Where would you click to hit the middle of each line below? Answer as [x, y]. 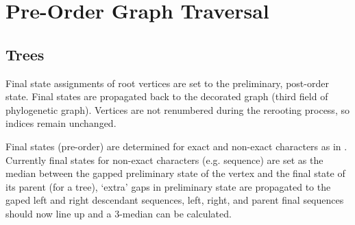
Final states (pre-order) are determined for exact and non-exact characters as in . [176, 146]
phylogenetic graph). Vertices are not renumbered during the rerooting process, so [177, 109]
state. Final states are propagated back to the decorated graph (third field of [167, 96]
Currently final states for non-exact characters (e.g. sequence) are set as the [164, 159]
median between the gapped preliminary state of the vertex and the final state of [175, 173]
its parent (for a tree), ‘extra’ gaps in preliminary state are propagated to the [168, 186]
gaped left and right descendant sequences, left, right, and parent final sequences [175, 200]
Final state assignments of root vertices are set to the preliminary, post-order [167, 83]
